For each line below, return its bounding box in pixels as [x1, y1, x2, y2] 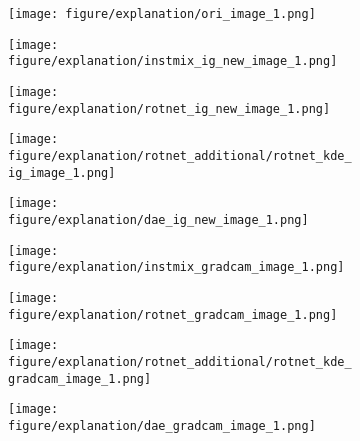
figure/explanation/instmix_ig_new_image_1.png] [8, 54, 338, 69]
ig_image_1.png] [8, 165, 116, 180]
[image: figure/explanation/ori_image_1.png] [8, 7, 316, 21]
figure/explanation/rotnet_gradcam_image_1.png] [8, 307, 338, 322]
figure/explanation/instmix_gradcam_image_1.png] [8, 260, 345, 275]
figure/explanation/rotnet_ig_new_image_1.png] [8, 101, 331, 116]
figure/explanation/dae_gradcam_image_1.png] [8, 418, 316, 433]
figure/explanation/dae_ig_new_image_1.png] [8, 212, 309, 227]
